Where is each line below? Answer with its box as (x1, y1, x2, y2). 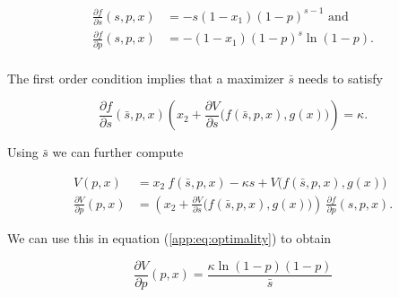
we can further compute (52, 143, 184, 162)
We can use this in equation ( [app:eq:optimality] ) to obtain (7, 229, 332, 248)
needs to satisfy (298, 68, 383, 87)
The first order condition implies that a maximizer (7, 68, 284, 87)
